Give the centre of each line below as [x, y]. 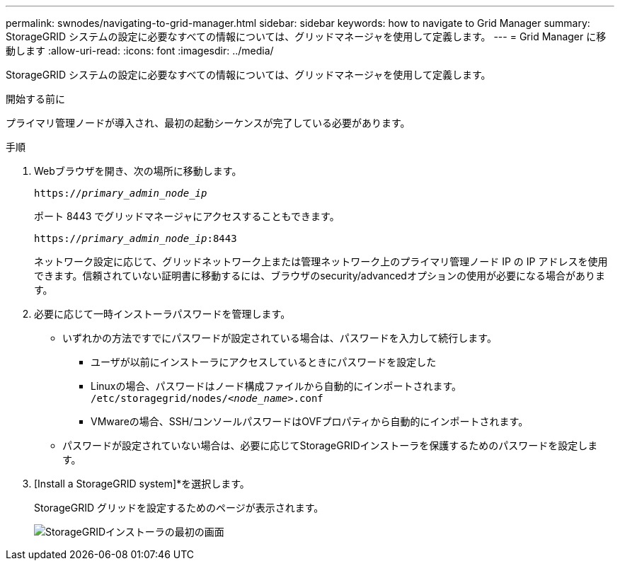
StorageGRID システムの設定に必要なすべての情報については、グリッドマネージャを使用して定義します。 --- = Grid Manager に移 [306, 36]
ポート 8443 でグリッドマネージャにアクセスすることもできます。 [187, 216]
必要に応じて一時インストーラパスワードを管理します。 [162, 314]
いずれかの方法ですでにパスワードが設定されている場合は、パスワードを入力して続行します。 [280, 338]
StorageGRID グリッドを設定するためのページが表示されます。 [179, 508]
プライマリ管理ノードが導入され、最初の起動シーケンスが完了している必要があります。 [208, 123]
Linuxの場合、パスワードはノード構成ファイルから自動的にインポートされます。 [276, 386]
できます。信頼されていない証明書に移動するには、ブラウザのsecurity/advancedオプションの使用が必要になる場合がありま [320, 276]
